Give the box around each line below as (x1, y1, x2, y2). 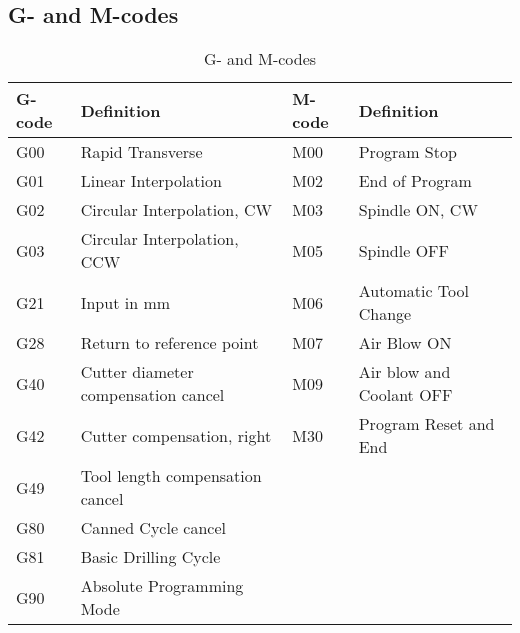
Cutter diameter (80, 360, 194, 383)
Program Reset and (358, 412, 495, 435)
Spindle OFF (358, 238, 449, 262)
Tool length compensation (80, 464, 262, 487)
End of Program (358, 169, 472, 192)
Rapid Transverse (80, 140, 203, 163)
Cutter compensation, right (80, 423, 272, 447)
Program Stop (358, 140, 457, 163)
